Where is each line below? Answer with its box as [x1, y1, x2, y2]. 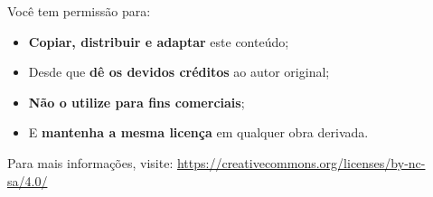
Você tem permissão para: [7, 2, 151, 20]
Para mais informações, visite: [7, 153, 174, 172]
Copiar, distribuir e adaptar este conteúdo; [28, 32, 289, 51]
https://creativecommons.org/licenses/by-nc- [176, 153, 426, 172]
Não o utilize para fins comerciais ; [28, 92, 245, 111]
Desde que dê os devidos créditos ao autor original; [28, 62, 330, 81]
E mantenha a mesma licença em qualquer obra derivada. [28, 123, 369, 142]
